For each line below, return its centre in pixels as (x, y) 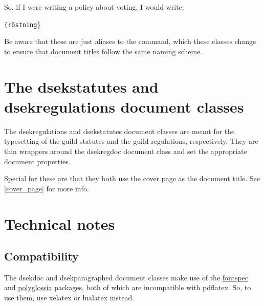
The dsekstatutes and (81, 86)
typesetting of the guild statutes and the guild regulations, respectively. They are (131, 141)
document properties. (37, 161)
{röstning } (23, 24)
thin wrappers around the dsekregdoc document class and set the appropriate (126, 151)
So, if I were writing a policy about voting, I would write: (94, 7)
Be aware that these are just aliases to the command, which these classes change (130, 41)
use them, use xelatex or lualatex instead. (69, 298)
